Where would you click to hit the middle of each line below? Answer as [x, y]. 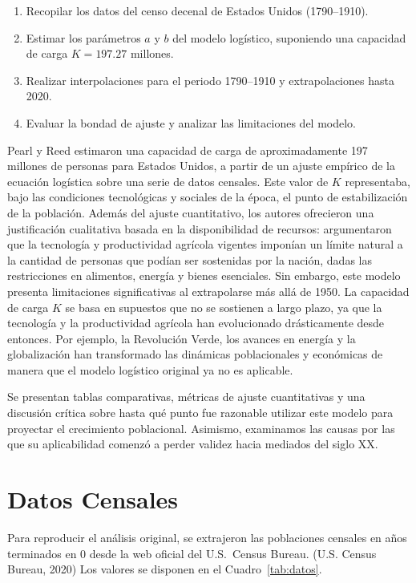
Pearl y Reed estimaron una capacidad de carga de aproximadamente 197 [188, 150]
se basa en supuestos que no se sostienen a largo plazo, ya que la [224, 307]
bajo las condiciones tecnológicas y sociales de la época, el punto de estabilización [208, 197]
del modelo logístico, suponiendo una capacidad [289, 37]
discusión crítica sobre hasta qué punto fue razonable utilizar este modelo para [200, 413]
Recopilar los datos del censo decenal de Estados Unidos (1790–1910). [197, 10]
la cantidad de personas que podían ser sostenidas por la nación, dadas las [190, 259]
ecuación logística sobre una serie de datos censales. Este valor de [168, 181]
